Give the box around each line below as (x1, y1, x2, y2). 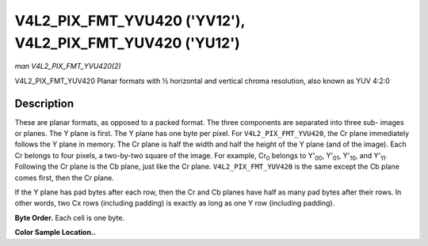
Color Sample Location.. (14, 228, 97, 237)
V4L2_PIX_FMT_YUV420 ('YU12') (14, 34, 241, 51)
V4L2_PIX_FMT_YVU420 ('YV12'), (14, 12, 246, 29)
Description (14, 97, 75, 110)
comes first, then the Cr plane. (14, 172, 114, 182)
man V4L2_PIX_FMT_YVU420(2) (14, 62, 122, 71)
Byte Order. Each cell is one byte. (14, 213, 125, 222)
